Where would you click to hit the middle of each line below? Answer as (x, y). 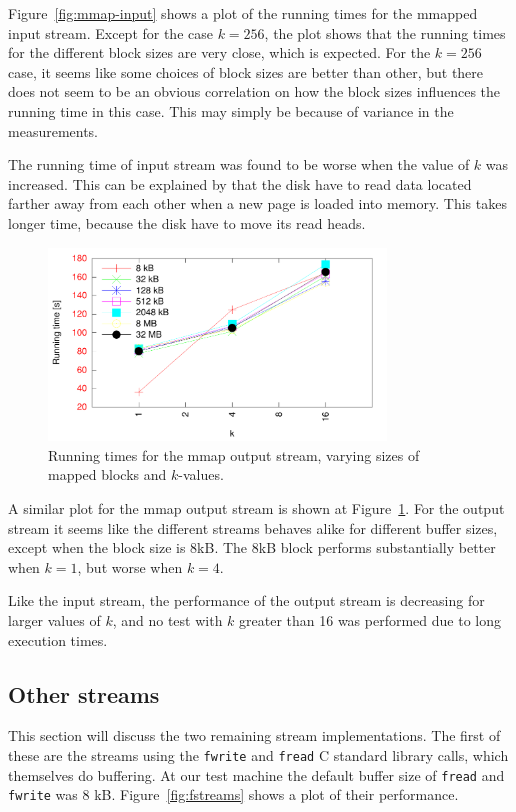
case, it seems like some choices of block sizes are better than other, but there (246, 71)
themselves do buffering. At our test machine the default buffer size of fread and (256, 774)
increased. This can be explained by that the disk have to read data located (240, 183)
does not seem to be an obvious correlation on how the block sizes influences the (254, 91)
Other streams (84, 693)
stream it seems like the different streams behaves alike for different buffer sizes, (253, 527)
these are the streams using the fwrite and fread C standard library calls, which (258, 755)
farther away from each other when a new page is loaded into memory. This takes (257, 203)
